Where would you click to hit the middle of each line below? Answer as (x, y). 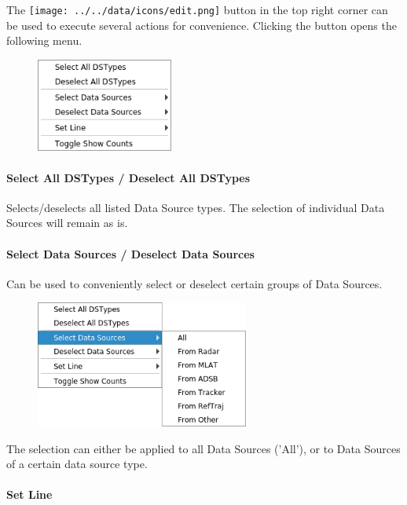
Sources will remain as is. (67, 223)
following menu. (44, 40)
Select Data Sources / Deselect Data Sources (130, 253)
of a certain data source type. (77, 464)
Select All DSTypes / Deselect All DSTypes (128, 177)
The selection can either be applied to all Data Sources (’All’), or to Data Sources (203, 448)
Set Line (29, 494)
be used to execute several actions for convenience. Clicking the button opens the (202, 25)
